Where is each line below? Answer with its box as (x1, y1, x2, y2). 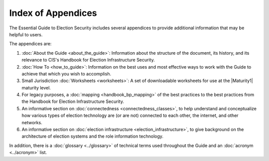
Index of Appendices (9, 7, 97, 18)
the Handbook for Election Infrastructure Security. (21, 98, 125, 104)
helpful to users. (9, 31, 43, 37)
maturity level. (21, 84, 51, 90)
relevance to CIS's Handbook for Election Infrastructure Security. (21, 57, 155, 63)
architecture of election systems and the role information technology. (21, 133, 164, 139)
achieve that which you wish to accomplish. (21, 71, 112, 77)
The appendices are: (9, 41, 52, 47)
